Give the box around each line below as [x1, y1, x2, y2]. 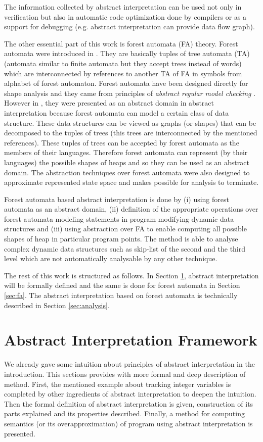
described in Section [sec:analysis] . [4, 300, 110, 310]
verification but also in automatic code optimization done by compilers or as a [4, 11, 247, 22]
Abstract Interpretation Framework [4, 329, 257, 350]
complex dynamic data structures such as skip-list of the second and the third [4, 243, 246, 254]
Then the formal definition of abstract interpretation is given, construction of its [4, 398, 253, 409]
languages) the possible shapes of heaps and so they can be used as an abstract [4, 157, 249, 167]
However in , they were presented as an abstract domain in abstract [4, 97, 214, 108]
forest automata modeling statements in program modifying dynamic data [4, 213, 234, 224]
